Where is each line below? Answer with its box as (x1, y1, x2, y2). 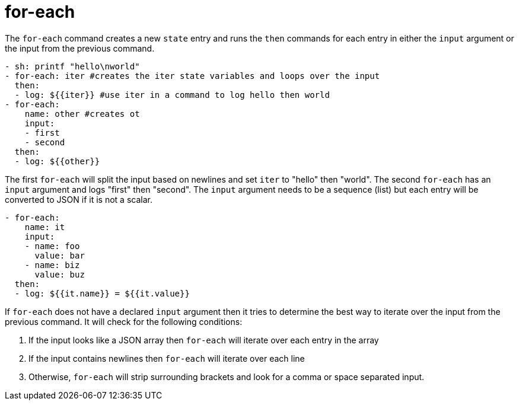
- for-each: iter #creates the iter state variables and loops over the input (5, 71, 380, 81)
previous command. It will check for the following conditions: (5, 316, 243, 327)
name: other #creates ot (24, 109, 140, 119)
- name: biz (24, 260, 80, 270)
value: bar (34, 250, 85, 260)
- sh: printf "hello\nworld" (5, 61, 140, 71)
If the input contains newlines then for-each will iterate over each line (28, 353, 305, 363)
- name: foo (24, 241, 80, 251)
